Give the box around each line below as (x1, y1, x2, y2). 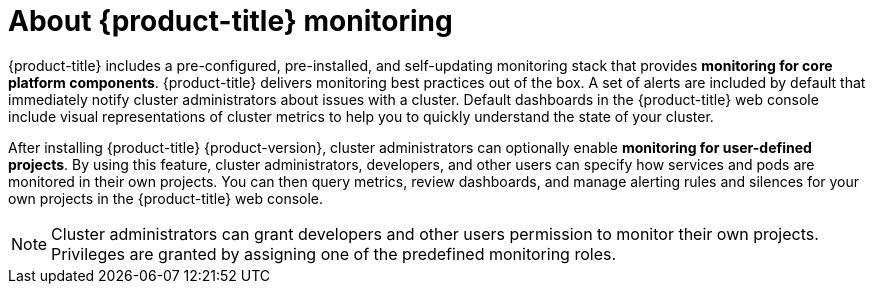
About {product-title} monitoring (8, 4, 453, 38)
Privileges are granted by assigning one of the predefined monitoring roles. (51, 243, 617, 264)
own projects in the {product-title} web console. (8, 189, 324, 207)
